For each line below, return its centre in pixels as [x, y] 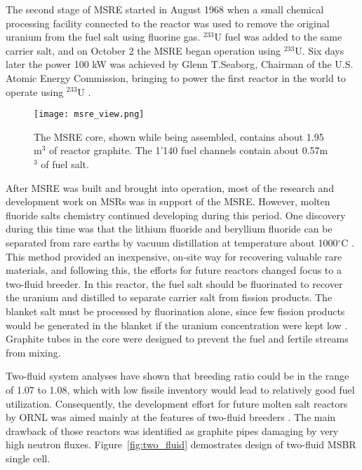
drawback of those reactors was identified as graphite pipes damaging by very [172, 430]
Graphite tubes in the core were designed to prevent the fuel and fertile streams [177, 339]
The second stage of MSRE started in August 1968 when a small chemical [165, 9]
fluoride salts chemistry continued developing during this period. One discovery [176, 215]
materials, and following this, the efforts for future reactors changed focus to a [174, 270]
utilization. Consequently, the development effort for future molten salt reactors [177, 403]
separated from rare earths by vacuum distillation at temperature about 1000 [172, 242]
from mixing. [33, 352]
